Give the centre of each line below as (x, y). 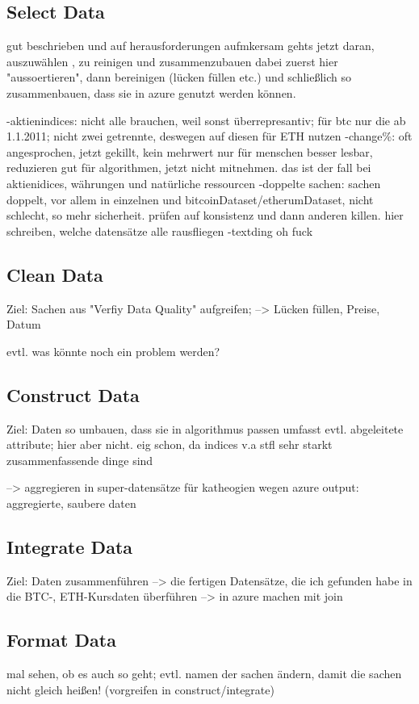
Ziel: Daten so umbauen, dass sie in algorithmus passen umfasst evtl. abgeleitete (205, 428)
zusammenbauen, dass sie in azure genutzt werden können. (151, 92)
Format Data (61, 640)
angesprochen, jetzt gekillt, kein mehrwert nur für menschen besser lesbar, (190, 151)
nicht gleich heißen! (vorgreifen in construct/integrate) (140, 689)
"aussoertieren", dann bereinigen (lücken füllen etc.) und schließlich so (179, 77)
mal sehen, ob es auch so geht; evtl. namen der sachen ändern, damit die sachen (204, 674)
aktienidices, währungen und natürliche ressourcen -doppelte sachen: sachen (194, 183)
